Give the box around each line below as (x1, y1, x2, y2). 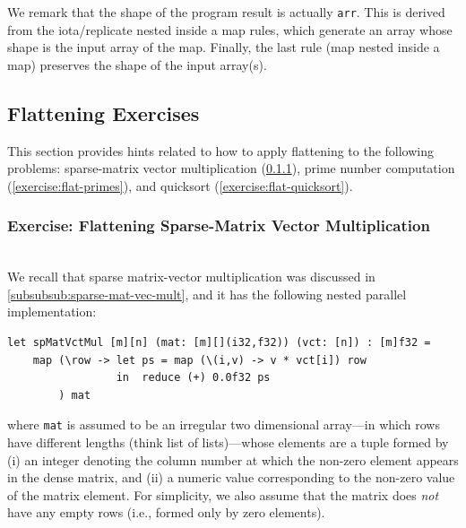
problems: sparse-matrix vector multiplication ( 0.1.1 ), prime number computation (7, 159, 455, 177)
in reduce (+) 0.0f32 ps (116, 371, 271, 385)
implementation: (7, 302, 97, 321)
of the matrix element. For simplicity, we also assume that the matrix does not (7, 485, 439, 504)
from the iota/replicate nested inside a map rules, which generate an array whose (7, 20, 453, 39)
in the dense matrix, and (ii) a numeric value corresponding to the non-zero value (7, 468, 455, 487)
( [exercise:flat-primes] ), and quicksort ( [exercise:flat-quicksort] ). (7, 176, 353, 195)
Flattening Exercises (7, 99, 200, 126)
